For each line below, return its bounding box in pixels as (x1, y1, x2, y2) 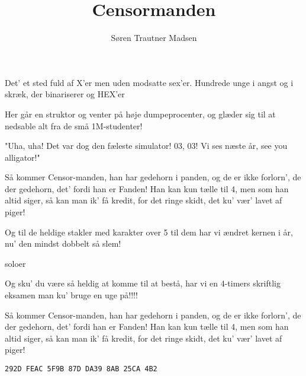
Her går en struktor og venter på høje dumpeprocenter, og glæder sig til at (5, 107, 276, 120)
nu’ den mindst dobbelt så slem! (5, 237, 121, 250)
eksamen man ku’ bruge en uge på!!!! (5, 289, 138, 301)
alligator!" (5, 151, 40, 163)
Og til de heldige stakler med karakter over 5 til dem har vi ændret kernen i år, (5, 225, 293, 238)
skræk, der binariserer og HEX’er (5, 88, 125, 100)
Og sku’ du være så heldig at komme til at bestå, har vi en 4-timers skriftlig (5, 277, 281, 289)
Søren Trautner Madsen (111, 31, 197, 44)
